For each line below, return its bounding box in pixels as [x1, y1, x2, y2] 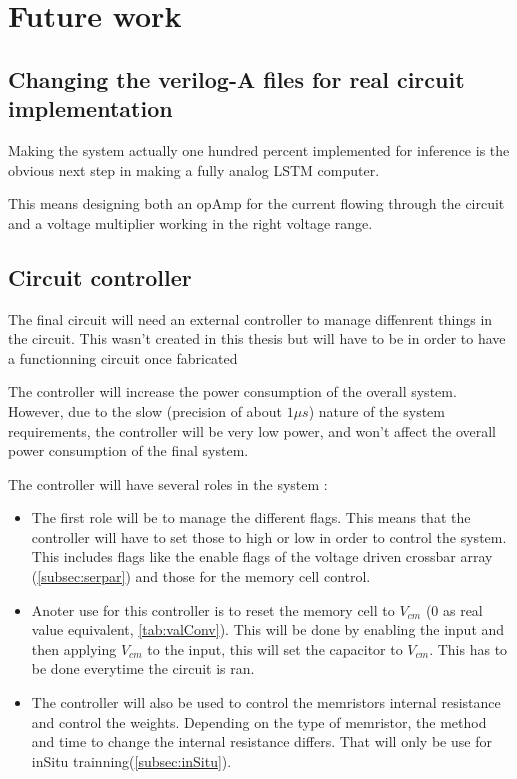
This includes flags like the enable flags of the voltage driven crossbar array [31, 546, 493, 567]
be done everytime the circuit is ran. [31, 658, 255, 679]
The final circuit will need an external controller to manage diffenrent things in [8, 308, 493, 329]
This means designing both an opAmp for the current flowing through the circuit [8, 193, 505, 214]
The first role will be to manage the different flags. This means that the [31, 507, 471, 528]
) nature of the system [308, 400, 445, 421]
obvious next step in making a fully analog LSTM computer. [8, 159, 380, 180]
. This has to [429, 638, 508, 659]
